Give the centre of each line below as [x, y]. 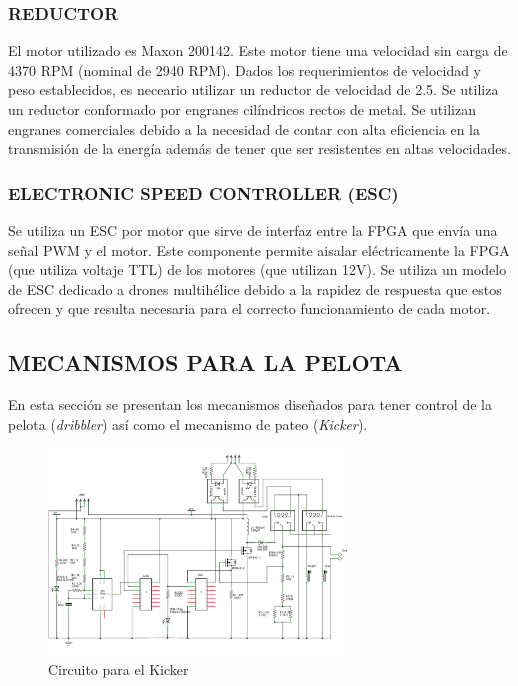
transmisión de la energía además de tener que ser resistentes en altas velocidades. [259, 148]
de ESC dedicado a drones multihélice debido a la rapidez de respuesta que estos [255, 288]
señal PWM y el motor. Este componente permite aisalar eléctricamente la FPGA [259, 249]
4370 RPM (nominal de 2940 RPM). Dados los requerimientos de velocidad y [245, 69]
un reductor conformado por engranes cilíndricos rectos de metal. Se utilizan [242, 109]
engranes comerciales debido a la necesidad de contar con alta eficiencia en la [244, 128]
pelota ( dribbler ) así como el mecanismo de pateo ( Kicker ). [188, 423]
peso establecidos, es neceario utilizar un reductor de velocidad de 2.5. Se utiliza [253, 89]
